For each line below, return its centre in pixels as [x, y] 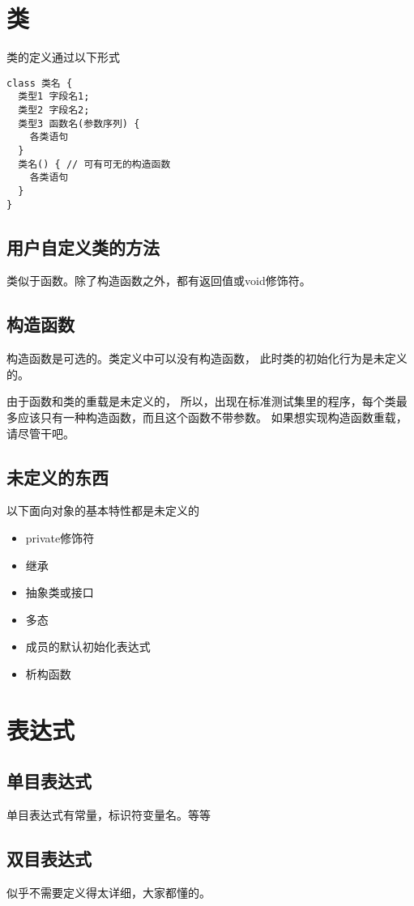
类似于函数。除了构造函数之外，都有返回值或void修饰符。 [159, 281]
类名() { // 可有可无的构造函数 [94, 164]
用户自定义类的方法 [83, 247]
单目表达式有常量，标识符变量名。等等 [109, 815]
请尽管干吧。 [41, 433]
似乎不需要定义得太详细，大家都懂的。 [109, 892]
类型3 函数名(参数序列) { [79, 123]
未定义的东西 [58, 476]
